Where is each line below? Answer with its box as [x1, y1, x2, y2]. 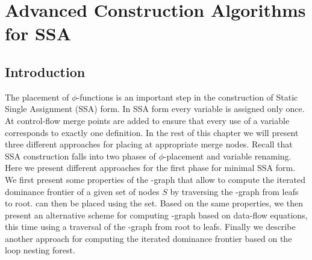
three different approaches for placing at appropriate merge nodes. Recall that [5, 138, 293, 150]
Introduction [5, 62, 86, 81]
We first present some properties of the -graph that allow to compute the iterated [5, 173, 306, 185]
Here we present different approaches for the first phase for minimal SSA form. [5, 161, 296, 174]
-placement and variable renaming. [163, 149, 292, 162]
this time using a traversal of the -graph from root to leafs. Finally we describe [5, 220, 296, 233]
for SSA [5, 21, 72, 46]
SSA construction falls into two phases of [5, 149, 156, 162]
